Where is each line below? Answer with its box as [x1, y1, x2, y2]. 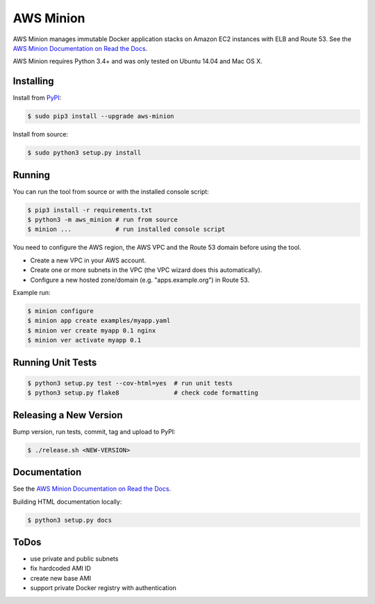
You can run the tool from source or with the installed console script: [12, 187, 210, 196]
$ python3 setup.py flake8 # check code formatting [27, 389, 258, 397]
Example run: [12, 289, 51, 296]
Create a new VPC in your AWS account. [30, 256, 147, 264]
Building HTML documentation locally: [12, 498, 122, 506]
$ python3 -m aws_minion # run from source [27, 216, 178, 224]
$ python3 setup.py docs [27, 516, 112, 524]
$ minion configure [27, 307, 94, 315]
